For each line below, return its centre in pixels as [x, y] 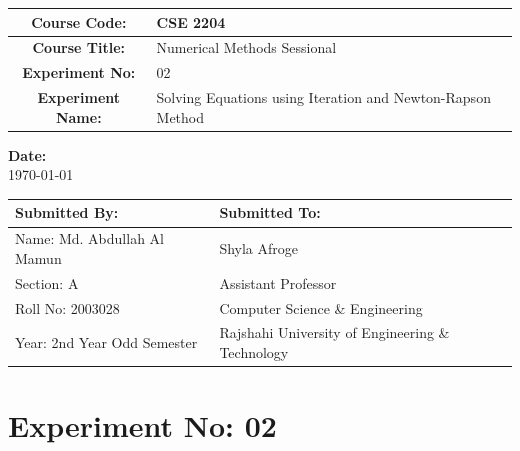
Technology [254, 351]
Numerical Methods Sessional [246, 47]
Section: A [47, 282]
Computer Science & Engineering [321, 307]
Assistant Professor [278, 282]
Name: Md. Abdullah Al [89, 238]
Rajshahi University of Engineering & [334, 332]
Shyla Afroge [259, 248]
